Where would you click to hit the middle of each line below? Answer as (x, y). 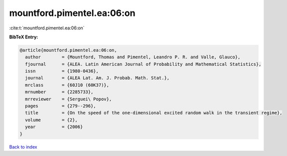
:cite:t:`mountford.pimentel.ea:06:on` (47, 28)
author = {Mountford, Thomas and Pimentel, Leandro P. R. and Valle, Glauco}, (133, 57)
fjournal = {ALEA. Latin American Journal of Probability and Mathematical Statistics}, (143, 64)
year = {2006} (54, 127)
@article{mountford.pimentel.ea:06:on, (68, 50)
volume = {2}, (52, 120)
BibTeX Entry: (24, 37)
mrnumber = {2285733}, (59, 92)
